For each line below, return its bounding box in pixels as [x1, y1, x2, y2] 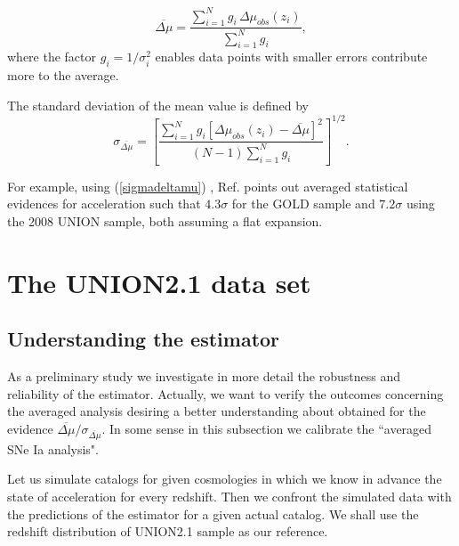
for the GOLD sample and [231, 194, 375, 213]
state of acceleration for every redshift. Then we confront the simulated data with [7, 486, 452, 505]
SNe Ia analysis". [7, 439, 99, 458]
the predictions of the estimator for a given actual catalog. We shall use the [7, 504, 419, 523]
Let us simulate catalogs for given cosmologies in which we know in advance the [7, 469, 442, 488]
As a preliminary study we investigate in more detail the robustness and [7, 367, 400, 386]
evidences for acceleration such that [7, 194, 201, 213]
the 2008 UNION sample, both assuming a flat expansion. [7, 212, 323, 231]
